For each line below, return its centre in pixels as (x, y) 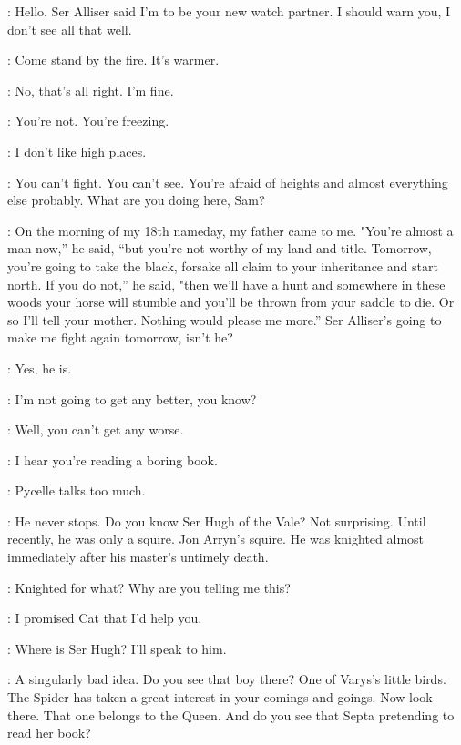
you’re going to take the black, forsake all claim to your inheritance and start (223, 265)
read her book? (49, 733)
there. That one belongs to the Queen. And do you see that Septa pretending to (231, 714)
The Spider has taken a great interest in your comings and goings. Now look (220, 697)
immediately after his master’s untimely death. (138, 557)
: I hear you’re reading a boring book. (113, 459)
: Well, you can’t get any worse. (96, 429)
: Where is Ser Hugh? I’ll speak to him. (117, 648)
